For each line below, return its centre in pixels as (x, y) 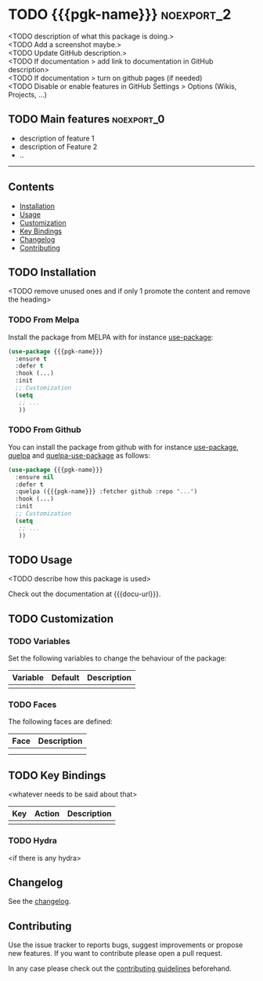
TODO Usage (40, 560)
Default (65, 678)
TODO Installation (52, 272)
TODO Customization (61, 619)
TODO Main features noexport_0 (86, 119)
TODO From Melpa (44, 320)
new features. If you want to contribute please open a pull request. (115, 954)
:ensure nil (35, 477)
